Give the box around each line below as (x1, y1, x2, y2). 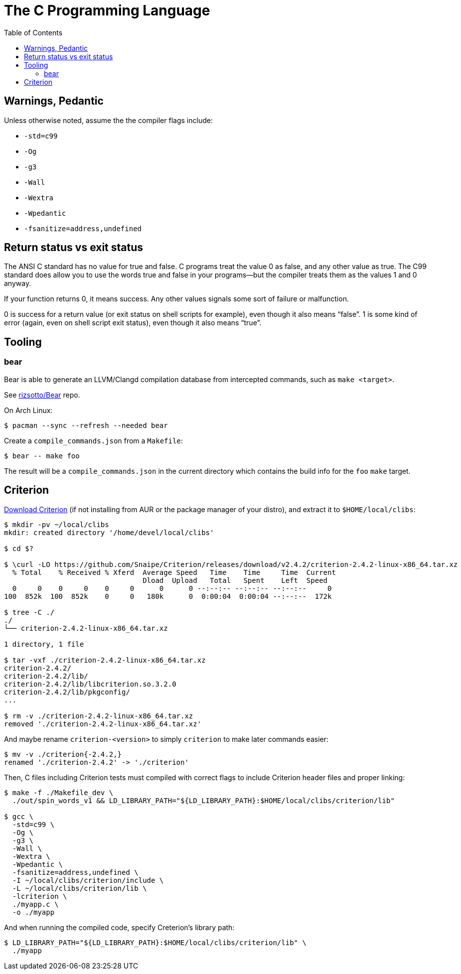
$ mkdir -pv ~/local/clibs (4, 520, 109, 529)
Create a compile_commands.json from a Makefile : (4, 436, 183, 445)
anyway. (4, 279, 31, 288)
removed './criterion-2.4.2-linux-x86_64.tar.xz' (4, 719, 202, 728)
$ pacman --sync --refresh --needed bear (4, 421, 168, 429)
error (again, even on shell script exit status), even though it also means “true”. (4, 318, 262, 327)
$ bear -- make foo (4, 451, 80, 460)
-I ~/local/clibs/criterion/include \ (12, 876, 164, 884)
